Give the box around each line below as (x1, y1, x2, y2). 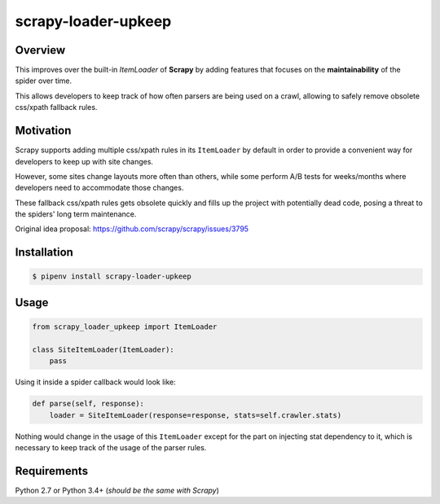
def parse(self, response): (32, 399, 144, 409)
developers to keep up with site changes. (15, 156, 154, 166)
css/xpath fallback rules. (15, 103, 98, 112)
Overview (15, 43, 66, 57)
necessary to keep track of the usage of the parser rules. (15, 442, 207, 452)
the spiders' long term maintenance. (15, 209, 137, 219)
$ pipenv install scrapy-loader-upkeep (32, 272, 191, 281)
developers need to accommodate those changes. (15, 183, 184, 193)
